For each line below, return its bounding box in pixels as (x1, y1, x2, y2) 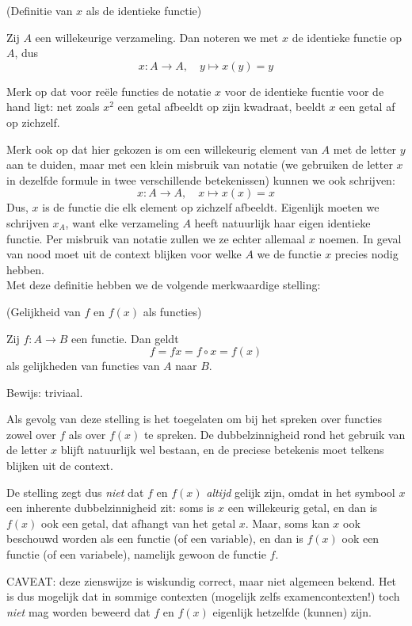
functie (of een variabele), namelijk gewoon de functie (6, 546, 266, 563)
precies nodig (334, 246, 399, 262)
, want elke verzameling (65, 214, 179, 231)
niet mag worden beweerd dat (6, 603, 151, 620)
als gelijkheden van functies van (6, 357, 160, 374)
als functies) (143, 303, 202, 319)
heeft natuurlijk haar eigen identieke (194, 214, 371, 231)
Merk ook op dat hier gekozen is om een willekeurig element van (6, 140, 318, 157)
